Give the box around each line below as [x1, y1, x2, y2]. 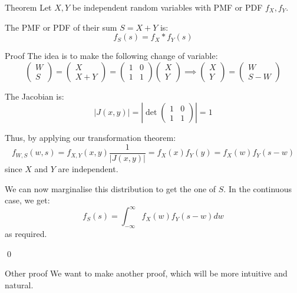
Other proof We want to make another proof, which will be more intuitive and [5, 267, 288, 279]
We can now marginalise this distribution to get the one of [5, 182, 216, 195]
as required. [5, 228, 47, 240]
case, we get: [5, 194, 50, 206]
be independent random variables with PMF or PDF [72, 1, 263, 13]
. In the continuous [223, 182, 292, 195]
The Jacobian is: [5, 90, 64, 102]
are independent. [58, 163, 118, 175]
